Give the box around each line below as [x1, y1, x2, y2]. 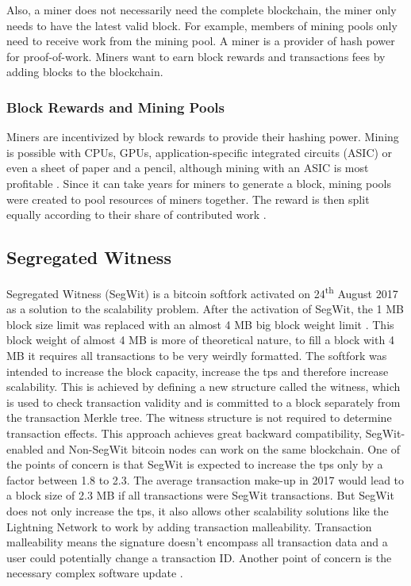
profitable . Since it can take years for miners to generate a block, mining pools [6, 174, 391, 191]
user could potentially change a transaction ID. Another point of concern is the [6, 549, 392, 565]
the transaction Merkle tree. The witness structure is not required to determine [6, 409, 392, 426]
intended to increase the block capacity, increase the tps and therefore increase [6, 362, 389, 379]
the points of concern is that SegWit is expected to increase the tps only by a [6, 456, 383, 473]
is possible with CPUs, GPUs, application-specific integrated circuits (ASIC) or [6, 144, 393, 160]
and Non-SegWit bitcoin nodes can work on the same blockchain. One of [47, 440, 401, 457]
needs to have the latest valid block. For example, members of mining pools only [6, 17, 398, 33]
